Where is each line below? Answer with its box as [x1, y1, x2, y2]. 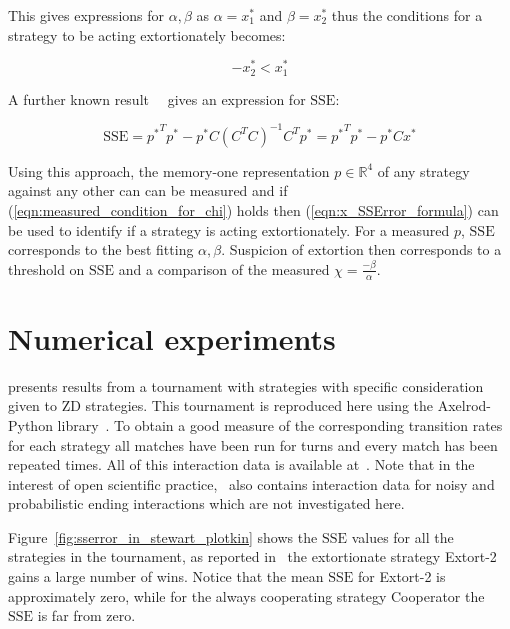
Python [8, 414, 53, 435]
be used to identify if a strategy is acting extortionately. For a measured [8, 219, 450, 240]
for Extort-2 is [358, 566, 446, 587]
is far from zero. [37, 605, 136, 626]
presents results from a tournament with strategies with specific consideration [8, 375, 484, 396]
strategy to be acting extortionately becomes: [8, 24, 286, 45]
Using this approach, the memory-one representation [8, 160, 330, 181]
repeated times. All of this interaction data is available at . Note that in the [8, 454, 475, 475]
